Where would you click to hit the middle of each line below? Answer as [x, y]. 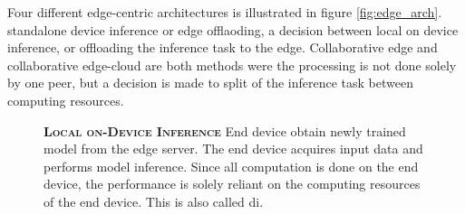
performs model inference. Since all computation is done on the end [231, 166]
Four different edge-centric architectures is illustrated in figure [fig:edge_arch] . [225, 12]
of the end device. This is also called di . [154, 201]
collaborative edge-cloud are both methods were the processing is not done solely [232, 65]
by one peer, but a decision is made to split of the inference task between [210, 83]
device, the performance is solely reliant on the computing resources [232, 184]
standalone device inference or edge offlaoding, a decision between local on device [233, 29]
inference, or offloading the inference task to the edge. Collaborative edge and [223, 47]
